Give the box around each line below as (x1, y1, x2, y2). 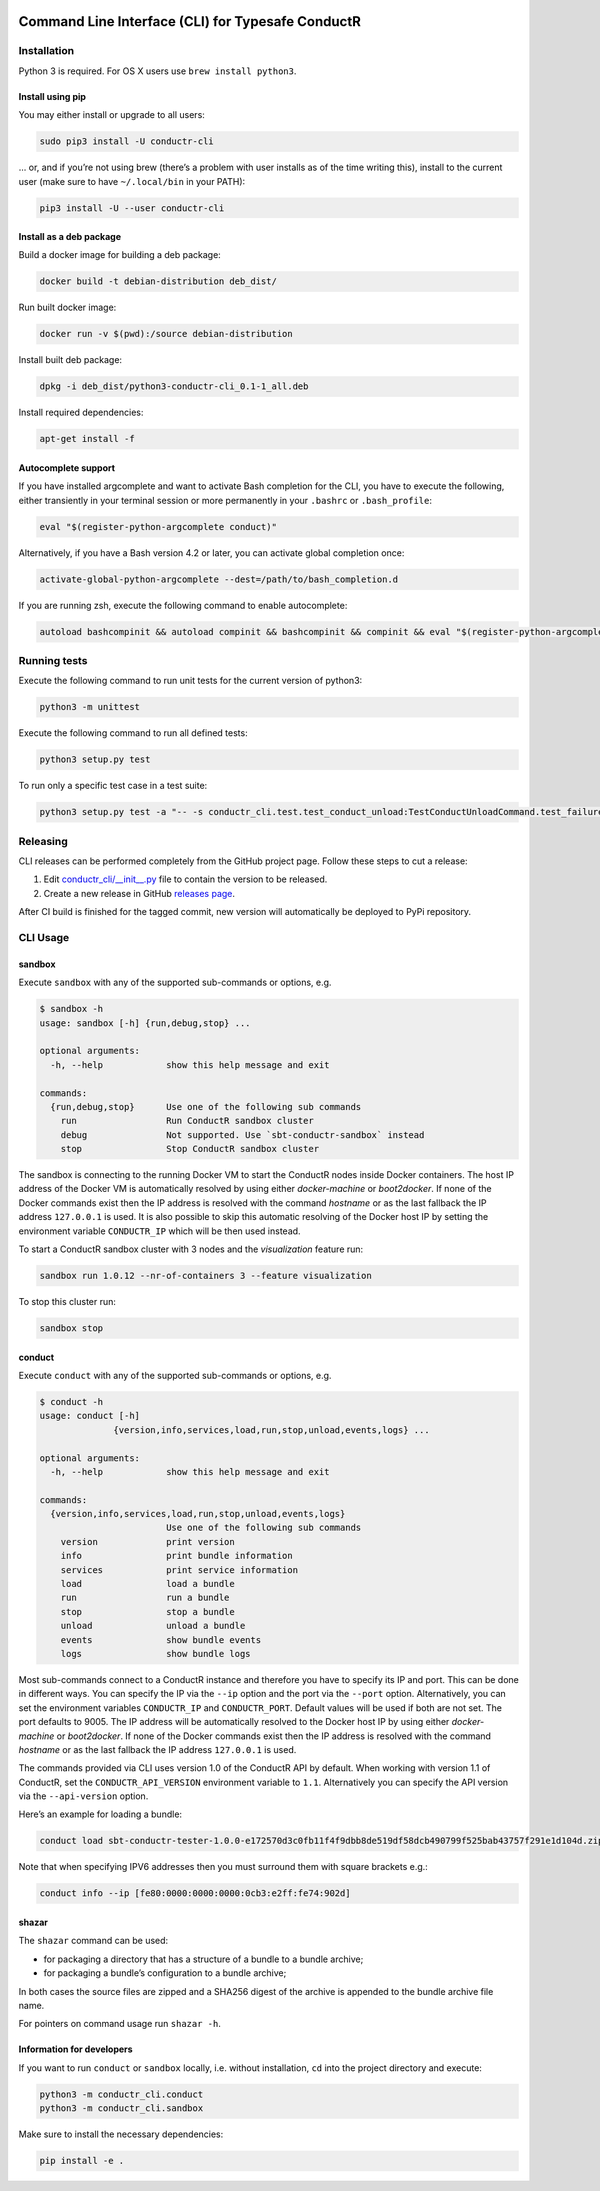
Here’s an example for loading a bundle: (18, 1808, 183, 1820)
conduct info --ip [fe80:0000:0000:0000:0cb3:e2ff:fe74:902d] (39, 1888, 351, 1899)
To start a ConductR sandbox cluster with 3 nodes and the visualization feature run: (18, 1243, 364, 1255)
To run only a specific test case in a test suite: (18, 780, 208, 792)
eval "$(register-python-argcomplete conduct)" (39, 521, 277, 532)
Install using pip (18, 90, 87, 102)
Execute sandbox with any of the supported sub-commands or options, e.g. (18, 976, 332, 989)
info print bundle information (60, 1550, 294, 1562)
